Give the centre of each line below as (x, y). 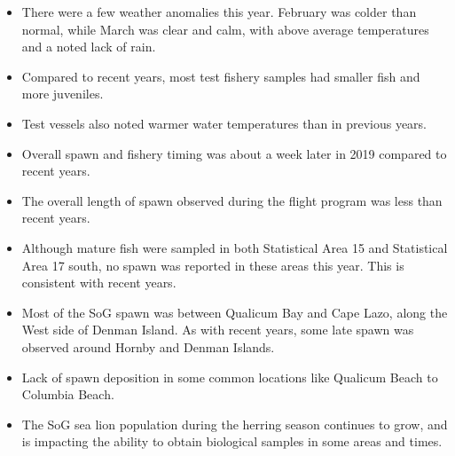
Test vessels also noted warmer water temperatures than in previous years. (224, 123)
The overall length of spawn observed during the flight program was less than (232, 200)
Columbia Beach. (68, 394)
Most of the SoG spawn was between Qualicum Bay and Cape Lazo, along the (235, 312)
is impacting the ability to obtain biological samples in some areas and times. (232, 441)
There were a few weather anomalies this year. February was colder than (219, 12)
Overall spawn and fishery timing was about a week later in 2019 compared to (234, 153)
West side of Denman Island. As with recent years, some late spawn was (218, 330)
